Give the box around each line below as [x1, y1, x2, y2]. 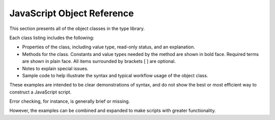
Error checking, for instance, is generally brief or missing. [9, 98, 130, 104]
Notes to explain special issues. [22, 65, 89, 71]
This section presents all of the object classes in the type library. [9, 25, 145, 32]
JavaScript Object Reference [9, 8, 134, 19]
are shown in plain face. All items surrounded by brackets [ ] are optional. [22, 58, 176, 65]
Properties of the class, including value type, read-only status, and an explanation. [22, 44, 196, 50]
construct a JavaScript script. [9, 89, 72, 95]
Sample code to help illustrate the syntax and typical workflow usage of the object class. [22, 72, 208, 78]
